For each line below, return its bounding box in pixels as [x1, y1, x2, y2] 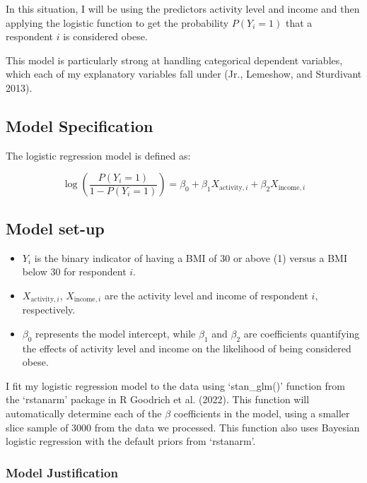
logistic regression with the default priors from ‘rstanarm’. [6, 434, 256, 448]
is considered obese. [63, 29, 148, 44]
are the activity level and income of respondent [104, 287, 308, 302]
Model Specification [6, 114, 153, 136]
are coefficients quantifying [243, 326, 360, 340]
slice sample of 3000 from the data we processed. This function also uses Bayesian [6, 419, 360, 434]
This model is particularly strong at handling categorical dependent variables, [6, 52, 343, 67]
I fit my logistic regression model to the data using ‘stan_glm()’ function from [6, 378, 346, 393]
